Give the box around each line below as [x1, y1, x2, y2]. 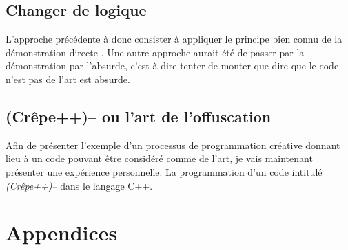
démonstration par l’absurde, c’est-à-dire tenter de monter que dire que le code [6, 58, 339, 73]
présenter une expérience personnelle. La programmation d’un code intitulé [6, 164, 323, 179]
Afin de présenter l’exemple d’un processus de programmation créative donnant [6, 137, 340, 152]
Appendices [6, 218, 118, 247]
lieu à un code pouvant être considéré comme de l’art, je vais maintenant [6, 151, 313, 166]
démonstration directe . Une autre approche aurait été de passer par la [6, 45, 305, 59]
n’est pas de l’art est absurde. [6, 71, 130, 86]
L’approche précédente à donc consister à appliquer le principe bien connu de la [6, 32, 342, 46]
